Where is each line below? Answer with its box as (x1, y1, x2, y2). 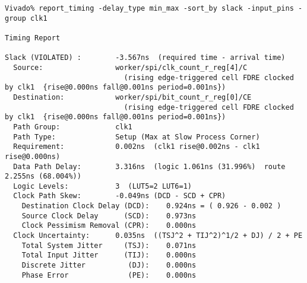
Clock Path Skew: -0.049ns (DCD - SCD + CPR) (13, 192, 226, 201)
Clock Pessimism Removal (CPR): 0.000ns (21, 221, 197, 230)
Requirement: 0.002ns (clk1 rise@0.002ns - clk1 (13, 142, 260, 151)
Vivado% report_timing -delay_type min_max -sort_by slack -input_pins (5, 4, 294, 12)
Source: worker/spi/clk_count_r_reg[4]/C (13, 63, 248, 72)
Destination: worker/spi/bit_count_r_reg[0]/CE (13, 93, 252, 101)
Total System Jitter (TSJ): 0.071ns (21, 241, 197, 250)
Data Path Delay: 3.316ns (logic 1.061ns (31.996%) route (13, 162, 286, 171)
